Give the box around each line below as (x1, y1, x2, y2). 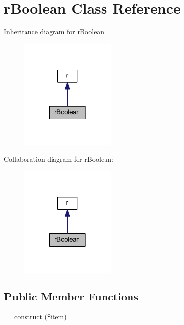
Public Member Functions (4, 288, 138, 303)
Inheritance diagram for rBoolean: (4, 26, 106, 37)
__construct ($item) (4, 311, 67, 322)
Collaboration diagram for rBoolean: (4, 153, 113, 164)
